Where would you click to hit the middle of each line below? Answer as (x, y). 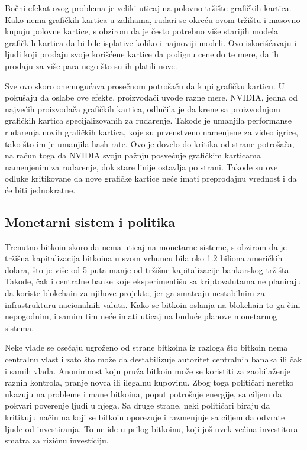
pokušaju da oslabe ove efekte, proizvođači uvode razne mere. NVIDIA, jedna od (151, 97)
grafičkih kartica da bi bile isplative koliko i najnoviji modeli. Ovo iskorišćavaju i (151, 42)
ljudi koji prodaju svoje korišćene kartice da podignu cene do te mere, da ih (142, 54)
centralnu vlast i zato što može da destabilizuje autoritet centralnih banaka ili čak (153, 359)
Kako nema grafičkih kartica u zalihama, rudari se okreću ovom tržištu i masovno (153, 19)
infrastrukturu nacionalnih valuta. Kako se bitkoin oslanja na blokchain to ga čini (153, 304)
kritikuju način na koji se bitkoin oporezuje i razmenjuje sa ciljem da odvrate (145, 417)
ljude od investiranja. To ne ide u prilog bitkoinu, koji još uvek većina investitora (151, 428)
